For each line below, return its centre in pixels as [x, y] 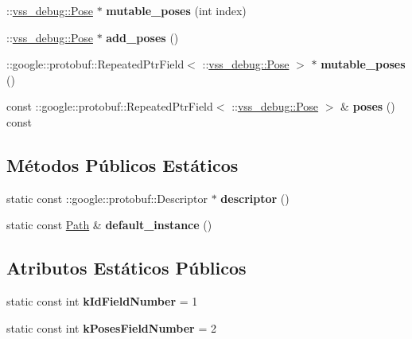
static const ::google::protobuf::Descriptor [107, 198]
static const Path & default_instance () [109, 225]
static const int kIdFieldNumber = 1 [102, 301]
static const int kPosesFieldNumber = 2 [111, 327]
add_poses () [142, 37]
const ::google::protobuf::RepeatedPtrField [110, 106]
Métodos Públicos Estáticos [122, 164]
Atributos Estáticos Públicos [126, 268]
